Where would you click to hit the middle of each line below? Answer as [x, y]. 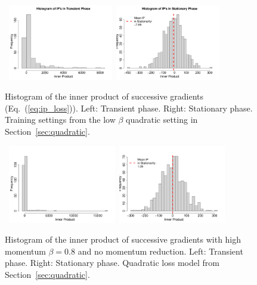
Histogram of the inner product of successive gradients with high [123, 239]
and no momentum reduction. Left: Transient [160, 251]
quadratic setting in [162, 120]
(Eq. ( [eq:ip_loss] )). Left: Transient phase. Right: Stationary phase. [129, 108]
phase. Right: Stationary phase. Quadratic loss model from [112, 263]
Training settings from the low [60, 120]
